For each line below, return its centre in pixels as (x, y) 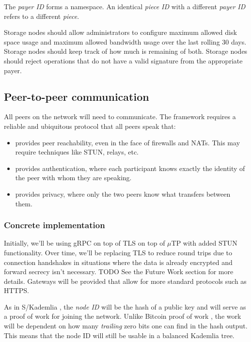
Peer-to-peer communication (77, 96)
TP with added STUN (204, 243)
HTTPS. (16, 290)
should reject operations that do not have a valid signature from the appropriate (123, 60)
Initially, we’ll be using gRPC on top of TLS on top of (85, 243)
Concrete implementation (55, 225)
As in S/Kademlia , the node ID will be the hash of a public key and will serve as (125, 306)
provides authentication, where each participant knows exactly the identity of (130, 168)
